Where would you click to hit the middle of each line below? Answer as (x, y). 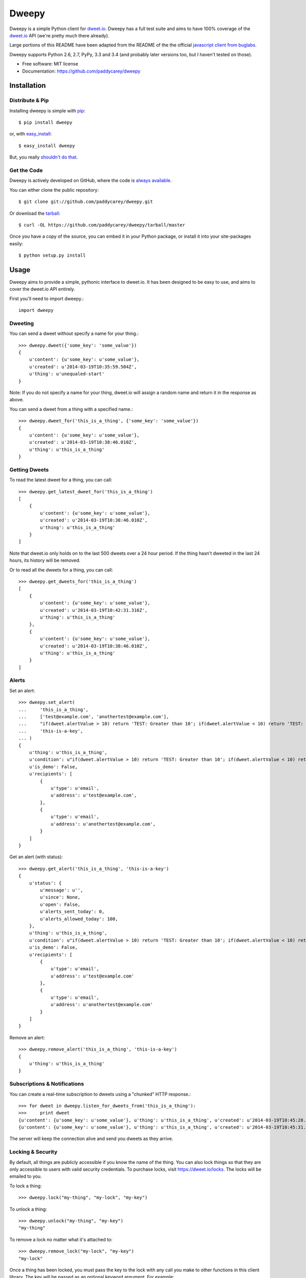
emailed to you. (25, 1176)
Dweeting (22, 323)
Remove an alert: (27, 1037)
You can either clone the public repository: (54, 190)
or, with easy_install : (31, 134)
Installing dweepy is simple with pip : (47, 110)
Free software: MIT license (50, 64)
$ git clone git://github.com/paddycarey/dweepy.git (86, 202)
